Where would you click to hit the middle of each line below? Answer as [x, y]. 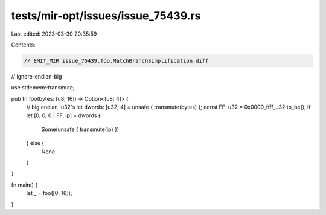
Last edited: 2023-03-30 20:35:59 [54, 34]
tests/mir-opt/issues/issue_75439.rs [106, 16]
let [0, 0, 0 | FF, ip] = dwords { [63, 115]
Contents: [23, 45]
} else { [35, 143]
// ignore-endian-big [37, 76]
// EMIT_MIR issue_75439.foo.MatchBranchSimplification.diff [116, 61]
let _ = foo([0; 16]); [49, 193]
